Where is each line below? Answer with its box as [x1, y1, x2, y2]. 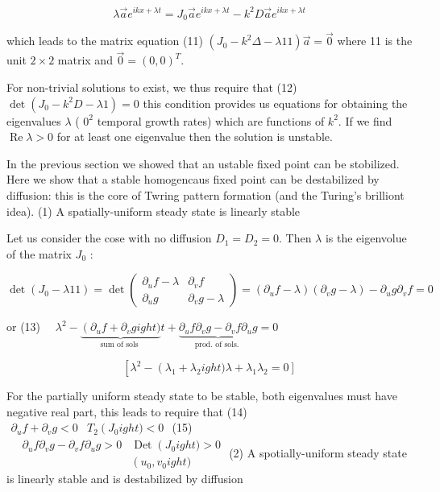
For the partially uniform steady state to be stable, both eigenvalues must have [6, 387, 397, 404]
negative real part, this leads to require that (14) [6, 403, 247, 420]
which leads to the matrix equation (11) [6, 32, 203, 49]
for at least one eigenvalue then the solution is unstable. [56, 128, 333, 145]
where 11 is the [337, 32, 413, 49]
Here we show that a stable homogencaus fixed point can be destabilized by [6, 171, 380, 188]
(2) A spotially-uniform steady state [229, 444, 407, 461]
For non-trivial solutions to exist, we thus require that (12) [6, 78, 297, 95]
